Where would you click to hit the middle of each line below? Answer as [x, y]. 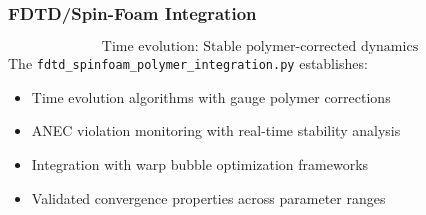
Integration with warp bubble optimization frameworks [200, 164]
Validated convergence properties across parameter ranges [208, 197]
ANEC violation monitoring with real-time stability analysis [216, 130]
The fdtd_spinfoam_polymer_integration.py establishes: [188, 63]
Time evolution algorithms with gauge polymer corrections [211, 96]
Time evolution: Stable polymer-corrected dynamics [260, 47]
